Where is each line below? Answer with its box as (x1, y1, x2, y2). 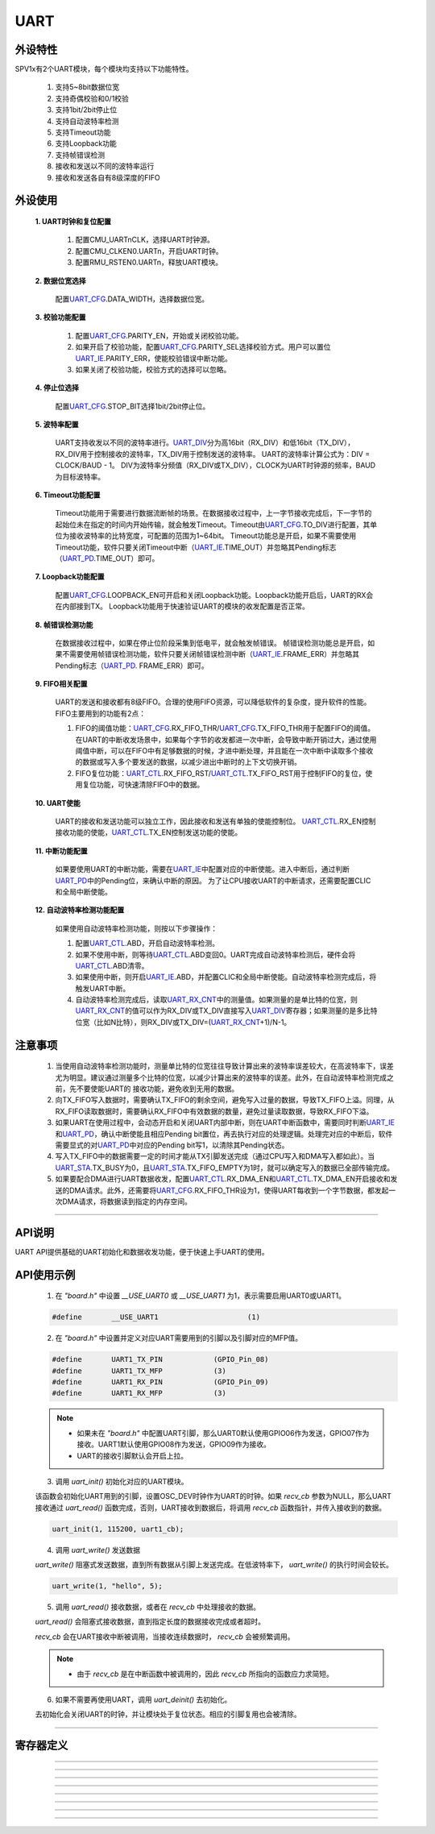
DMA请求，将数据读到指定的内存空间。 (61, 1197, 193, 1206)
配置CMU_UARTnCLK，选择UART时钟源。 (75, 234, 215, 245)
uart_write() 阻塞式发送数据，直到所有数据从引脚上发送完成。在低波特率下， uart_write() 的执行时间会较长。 (35, 1560, 394, 1570)
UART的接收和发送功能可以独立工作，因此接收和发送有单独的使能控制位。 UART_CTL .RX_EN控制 (55, 816, 376, 826)
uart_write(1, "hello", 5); (52, 1582, 163, 1591)
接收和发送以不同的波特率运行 (55, 161, 155, 171)
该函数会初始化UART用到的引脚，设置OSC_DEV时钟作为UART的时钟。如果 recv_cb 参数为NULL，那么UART (35, 1492, 392, 1501)
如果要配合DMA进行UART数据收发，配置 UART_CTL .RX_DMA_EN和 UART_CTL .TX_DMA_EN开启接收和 (55, 1174, 391, 1184)
